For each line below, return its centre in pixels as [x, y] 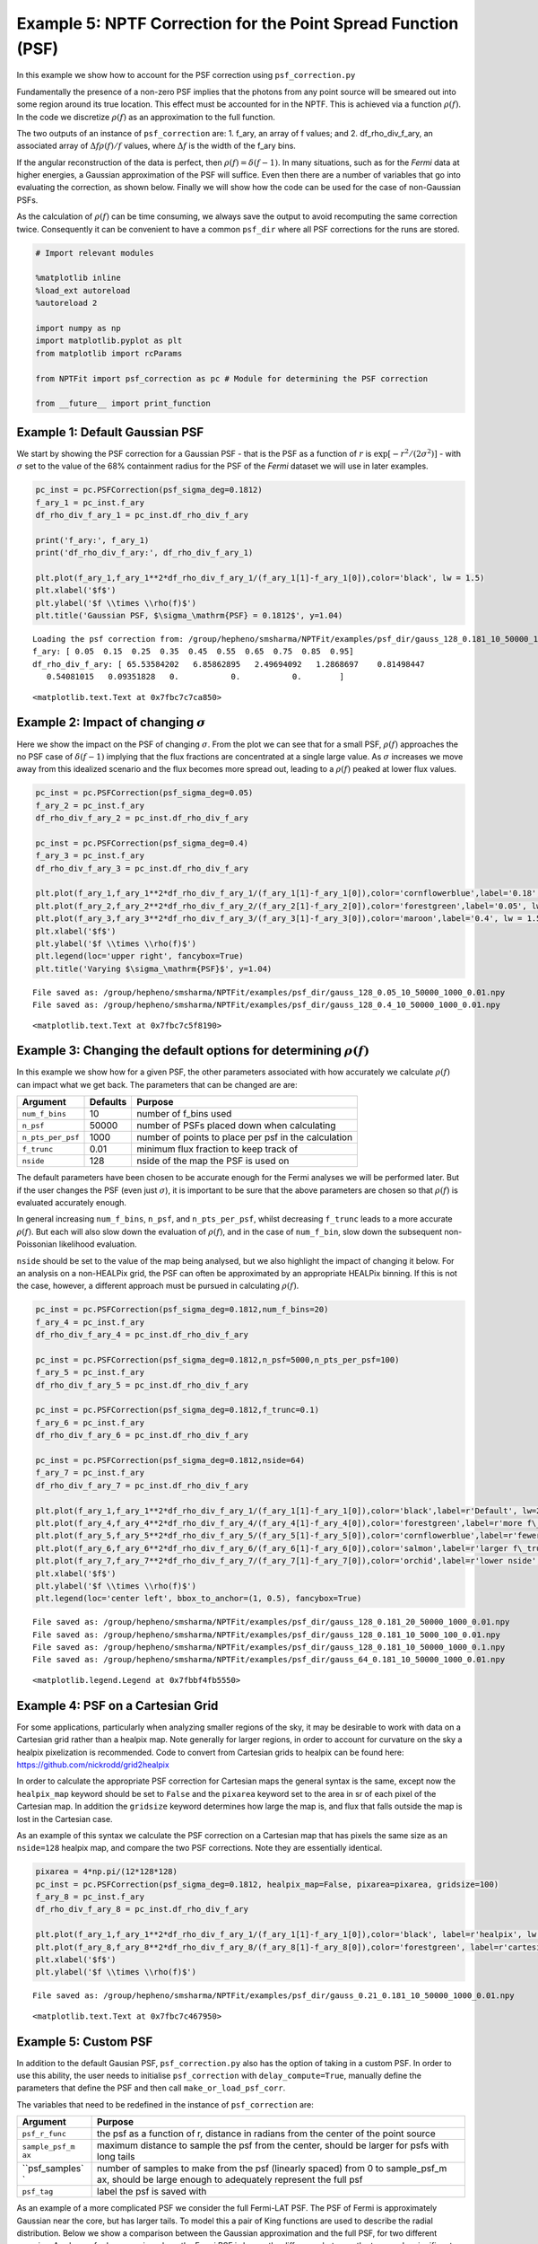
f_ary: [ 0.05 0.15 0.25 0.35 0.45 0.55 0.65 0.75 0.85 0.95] [193, 652]
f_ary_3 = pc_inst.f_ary [90, 856]
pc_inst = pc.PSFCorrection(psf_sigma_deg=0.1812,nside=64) [170, 1460]
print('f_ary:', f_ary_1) [92, 540]
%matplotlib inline [78, 278]
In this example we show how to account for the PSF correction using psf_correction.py [186, 75]
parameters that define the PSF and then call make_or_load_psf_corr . [151, 2088]
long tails [116, 2157]
